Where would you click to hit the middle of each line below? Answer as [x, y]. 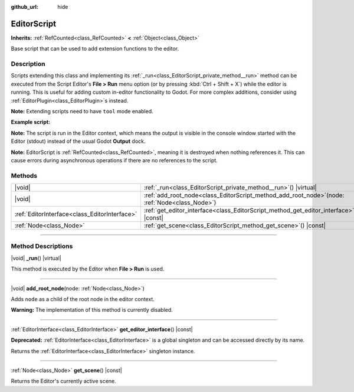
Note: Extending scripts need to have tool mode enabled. [82, 111]
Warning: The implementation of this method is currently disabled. [92, 310]
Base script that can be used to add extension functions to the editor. [95, 49]
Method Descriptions [42, 246]
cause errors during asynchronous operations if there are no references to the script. [114, 160]
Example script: [31, 122]
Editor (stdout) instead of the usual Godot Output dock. [78, 141]
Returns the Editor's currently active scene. [63, 381]
